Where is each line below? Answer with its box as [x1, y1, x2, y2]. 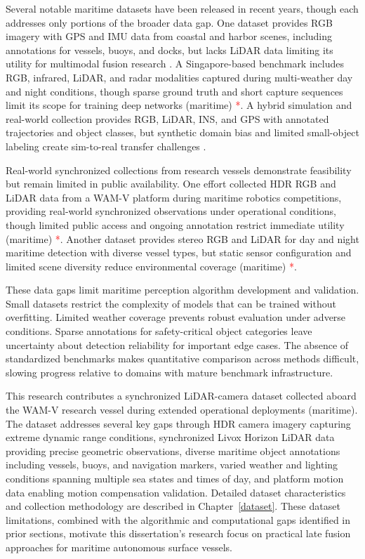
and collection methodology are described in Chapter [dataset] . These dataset [6, 499, 340, 513]
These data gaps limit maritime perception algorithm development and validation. [6, 282, 359, 297]
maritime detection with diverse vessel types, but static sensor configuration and [6, 245, 352, 260]
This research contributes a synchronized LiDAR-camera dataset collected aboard [6, 388, 357, 403]
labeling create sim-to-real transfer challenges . [6, 138, 206, 153]
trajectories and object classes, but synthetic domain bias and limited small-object [6, 125, 359, 140]
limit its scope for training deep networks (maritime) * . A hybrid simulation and [6, 98, 352, 112]
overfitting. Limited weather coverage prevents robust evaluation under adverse [6, 310, 346, 324]
